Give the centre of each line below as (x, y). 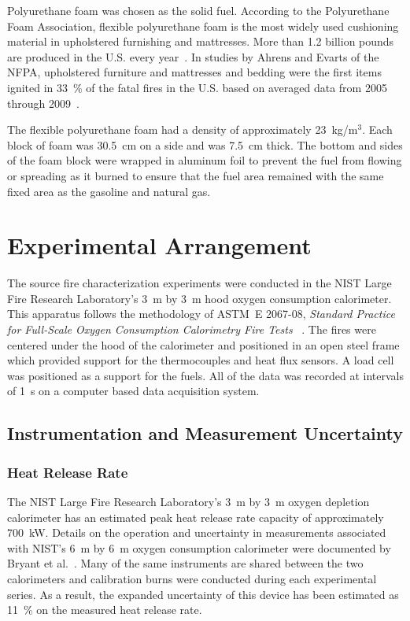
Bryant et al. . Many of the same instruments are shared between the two (185, 563)
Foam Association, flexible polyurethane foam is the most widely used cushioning (203, 26)
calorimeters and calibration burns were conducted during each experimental (192, 578)
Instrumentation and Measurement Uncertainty (205, 433)
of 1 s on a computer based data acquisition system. (133, 391)
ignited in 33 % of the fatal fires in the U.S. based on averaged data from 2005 (197, 87)
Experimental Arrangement (159, 245)
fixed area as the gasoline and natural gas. (109, 191)
